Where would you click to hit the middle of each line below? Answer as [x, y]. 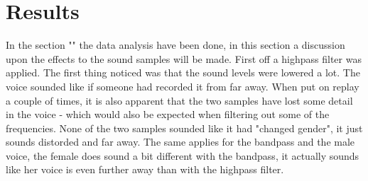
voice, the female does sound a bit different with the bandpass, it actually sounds [183, 155]
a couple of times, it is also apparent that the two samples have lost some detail [179, 100]
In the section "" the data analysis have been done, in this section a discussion [175, 45]
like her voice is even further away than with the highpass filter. [145, 169]
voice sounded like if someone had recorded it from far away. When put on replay [183, 86]
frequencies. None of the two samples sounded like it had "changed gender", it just [184, 128]
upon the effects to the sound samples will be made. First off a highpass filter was [184, 58]
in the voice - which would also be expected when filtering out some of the [168, 114]
